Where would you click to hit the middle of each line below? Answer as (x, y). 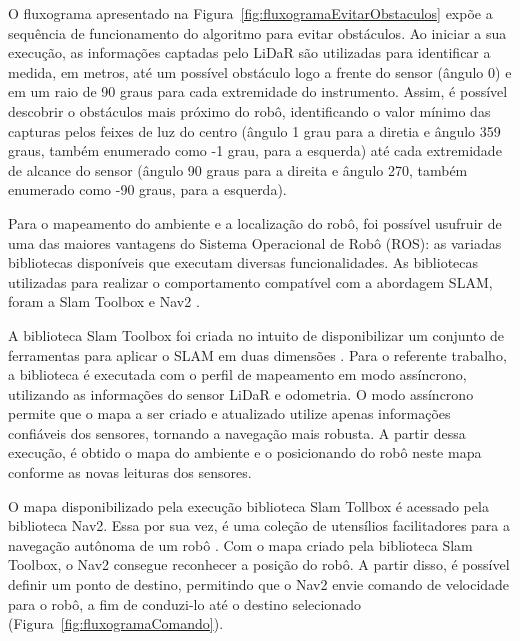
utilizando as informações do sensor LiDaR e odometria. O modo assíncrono (241, 393)
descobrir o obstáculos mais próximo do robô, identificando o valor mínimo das (249, 110)
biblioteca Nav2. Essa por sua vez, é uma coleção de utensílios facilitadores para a (259, 525)
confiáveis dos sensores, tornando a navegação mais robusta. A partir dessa (237, 432)
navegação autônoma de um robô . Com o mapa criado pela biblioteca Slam (240, 544)
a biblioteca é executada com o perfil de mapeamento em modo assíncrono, (237, 374)
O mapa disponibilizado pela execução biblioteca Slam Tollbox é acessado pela (248, 505)
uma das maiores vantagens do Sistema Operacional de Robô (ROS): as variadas (255, 242)
